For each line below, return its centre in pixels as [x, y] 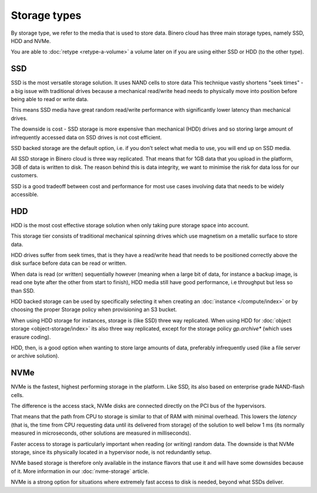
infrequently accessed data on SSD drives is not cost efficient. [86, 137]
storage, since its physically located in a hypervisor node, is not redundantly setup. [111, 452]
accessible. [25, 194]
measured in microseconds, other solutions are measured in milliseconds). [101, 433]
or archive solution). [35, 356]
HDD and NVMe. [31, 41]
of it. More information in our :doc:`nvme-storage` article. [80, 471]
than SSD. [23, 291]
